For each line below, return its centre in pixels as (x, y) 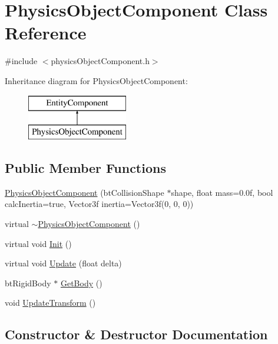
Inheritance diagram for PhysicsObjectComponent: (96, 80)
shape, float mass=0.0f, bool (222, 192)
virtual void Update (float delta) (63, 263)
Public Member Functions (85, 168)
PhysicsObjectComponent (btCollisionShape (85, 192)
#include (21, 61)
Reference (46, 33)
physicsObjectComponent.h (100, 61)
